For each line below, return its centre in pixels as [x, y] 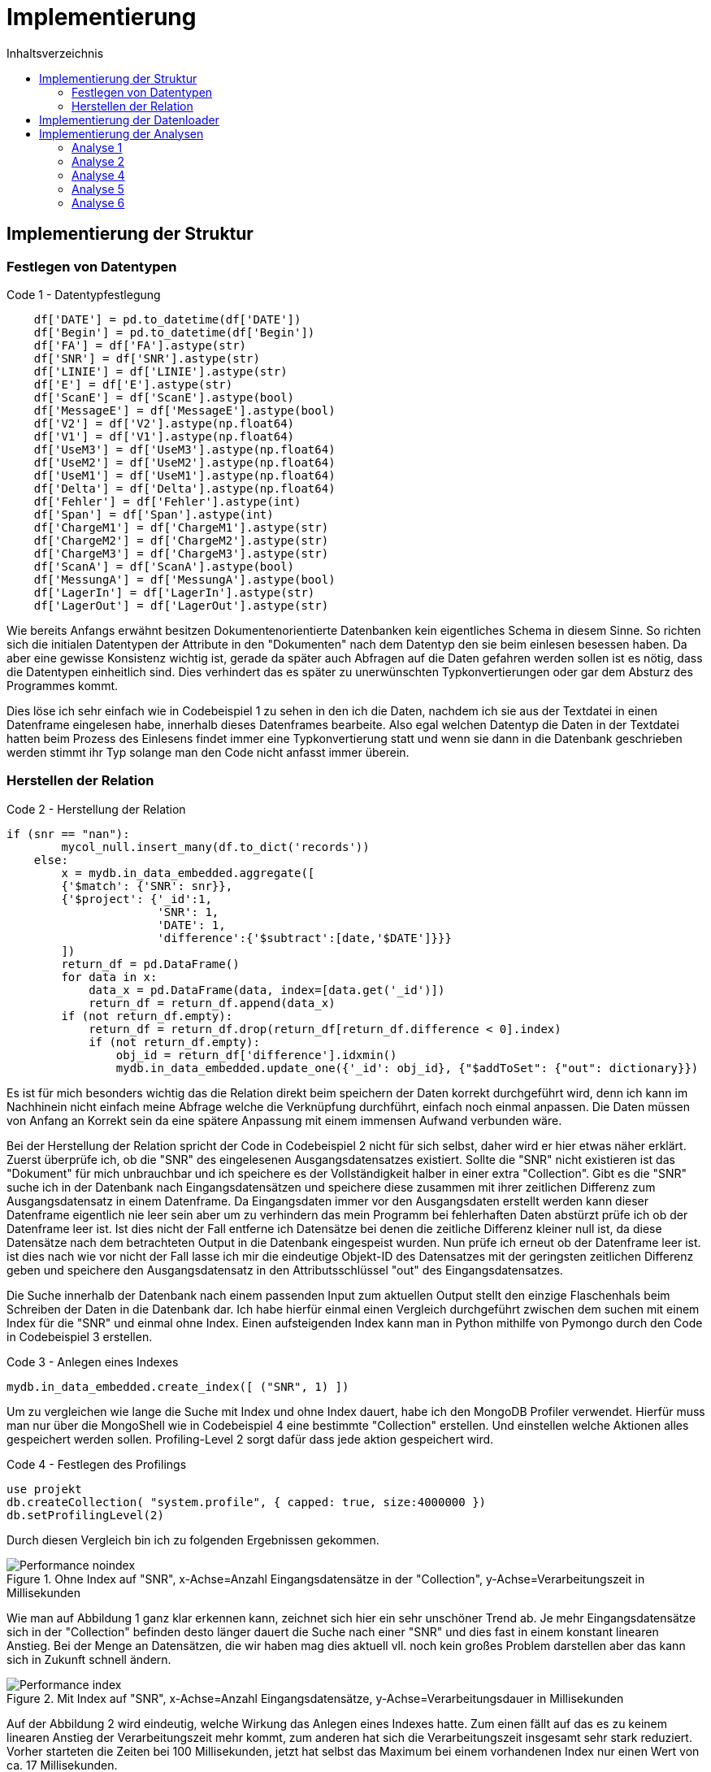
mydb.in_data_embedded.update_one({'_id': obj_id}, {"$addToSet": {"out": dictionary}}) [407, 1068]
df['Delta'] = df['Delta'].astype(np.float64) [184, 488]
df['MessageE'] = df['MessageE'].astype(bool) [184, 410]
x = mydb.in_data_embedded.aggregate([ [188, 873]
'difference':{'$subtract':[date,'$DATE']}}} [304, 938]
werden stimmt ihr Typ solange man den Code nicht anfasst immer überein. [208, 752]
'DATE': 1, [191, 925]
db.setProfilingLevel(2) [85, 1515]
